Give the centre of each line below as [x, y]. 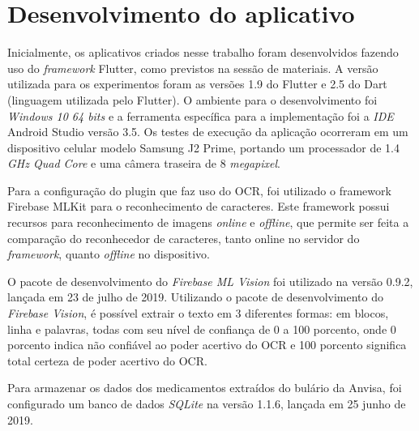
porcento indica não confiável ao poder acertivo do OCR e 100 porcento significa [207, 345]
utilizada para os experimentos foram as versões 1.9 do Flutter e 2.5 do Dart [197, 84]
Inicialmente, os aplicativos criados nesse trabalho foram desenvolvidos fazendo [203, 52]
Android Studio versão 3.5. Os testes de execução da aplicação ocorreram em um [208, 132]
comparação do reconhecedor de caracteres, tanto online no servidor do [184, 238]
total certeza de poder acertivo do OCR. [107, 360]
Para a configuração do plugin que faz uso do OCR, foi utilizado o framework [199, 190]
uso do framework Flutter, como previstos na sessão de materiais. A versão [193, 68]
